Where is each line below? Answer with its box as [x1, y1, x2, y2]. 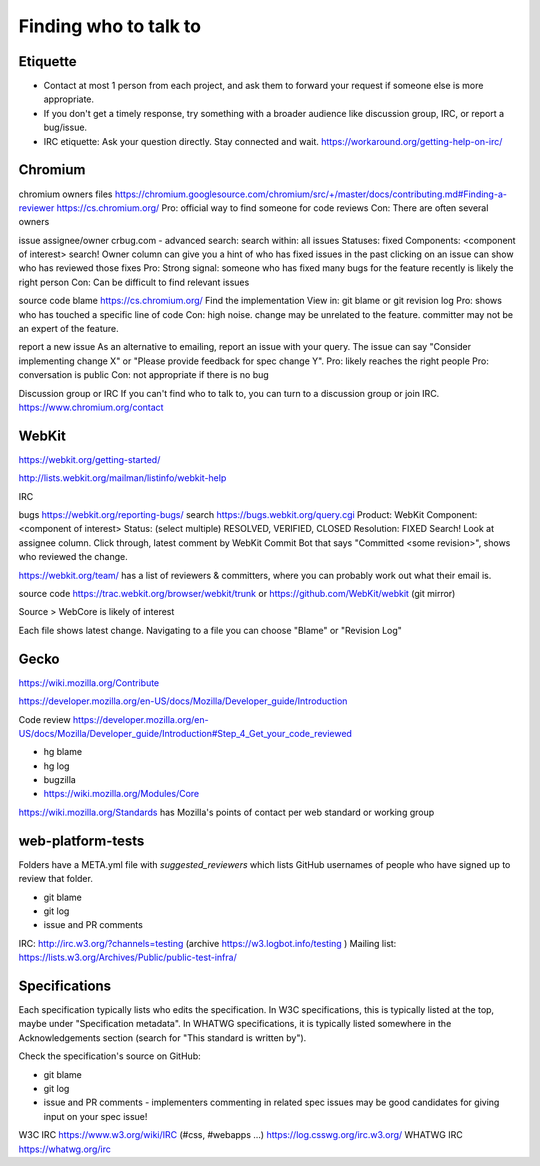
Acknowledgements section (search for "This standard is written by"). [18, 1031, 307, 1044]
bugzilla [43, 774, 77, 786]
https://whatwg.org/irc [18, 1143, 112, 1155]
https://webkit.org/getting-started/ [18, 453, 161, 465]
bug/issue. [43, 121, 88, 134]
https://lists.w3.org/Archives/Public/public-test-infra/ [18, 951, 237, 964]
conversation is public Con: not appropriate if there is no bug [18, 369, 269, 381]
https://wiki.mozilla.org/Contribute [18, 676, 160, 689]
